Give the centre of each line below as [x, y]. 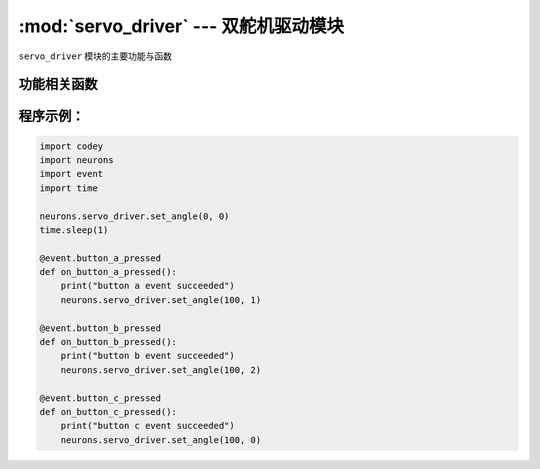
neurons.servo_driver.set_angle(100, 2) [161, 369]
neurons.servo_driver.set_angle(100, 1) [161, 299]
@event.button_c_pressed [100, 398]
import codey [71, 146]
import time [69, 188]
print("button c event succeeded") [147, 426]
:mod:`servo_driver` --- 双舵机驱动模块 [181, 26]
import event [71, 174]
